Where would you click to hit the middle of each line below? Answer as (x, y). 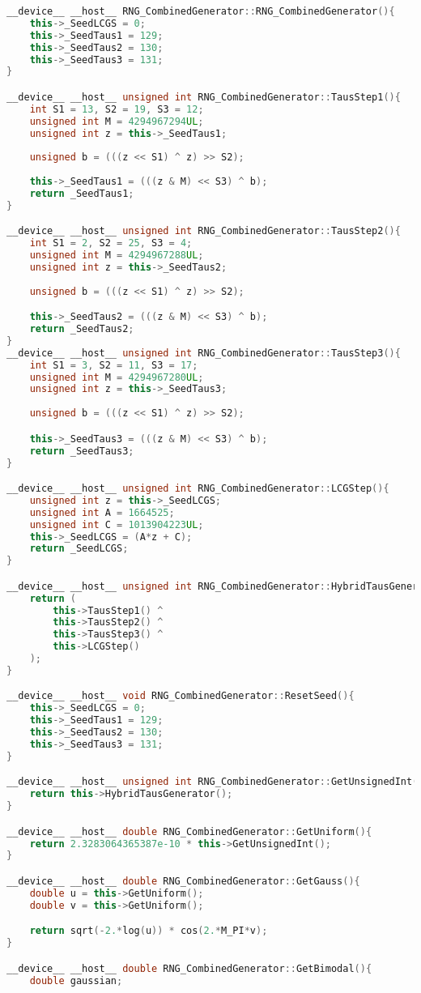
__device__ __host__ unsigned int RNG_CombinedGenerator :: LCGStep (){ (198, 489)
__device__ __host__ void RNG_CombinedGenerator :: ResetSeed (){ (181, 696)
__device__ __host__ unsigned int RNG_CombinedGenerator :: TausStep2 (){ (204, 231)
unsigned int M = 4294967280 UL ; (117, 377)
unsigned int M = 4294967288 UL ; (117, 256)
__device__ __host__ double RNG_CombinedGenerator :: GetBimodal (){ (189, 968)
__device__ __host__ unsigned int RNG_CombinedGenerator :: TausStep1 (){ (204, 97)
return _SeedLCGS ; (79, 549)
